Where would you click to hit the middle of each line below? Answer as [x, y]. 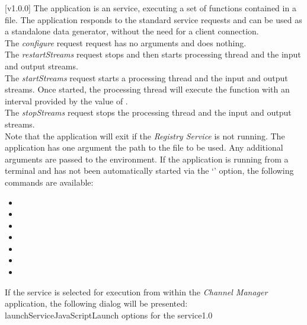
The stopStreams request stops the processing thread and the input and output [148, 112]
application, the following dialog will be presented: [96, 303]
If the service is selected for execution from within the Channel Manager [136, 291]
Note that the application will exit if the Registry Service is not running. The [145, 136]
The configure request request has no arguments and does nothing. [126, 42]
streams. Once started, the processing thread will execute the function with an [147, 89]
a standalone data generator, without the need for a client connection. [132, 31]
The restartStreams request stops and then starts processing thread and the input [153, 54]
